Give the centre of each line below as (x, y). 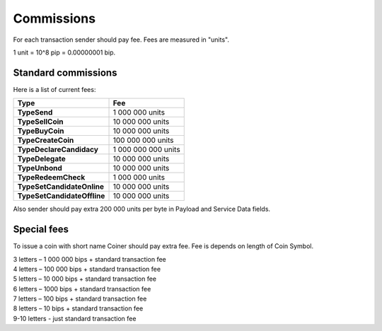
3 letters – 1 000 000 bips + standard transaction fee (89, 259)
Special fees (41, 230)
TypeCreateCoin (46, 140)
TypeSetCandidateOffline (61, 196)
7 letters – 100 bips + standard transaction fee (80, 299)
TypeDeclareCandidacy (58, 150)
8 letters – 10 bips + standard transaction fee (78, 308)
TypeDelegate (42, 159)
